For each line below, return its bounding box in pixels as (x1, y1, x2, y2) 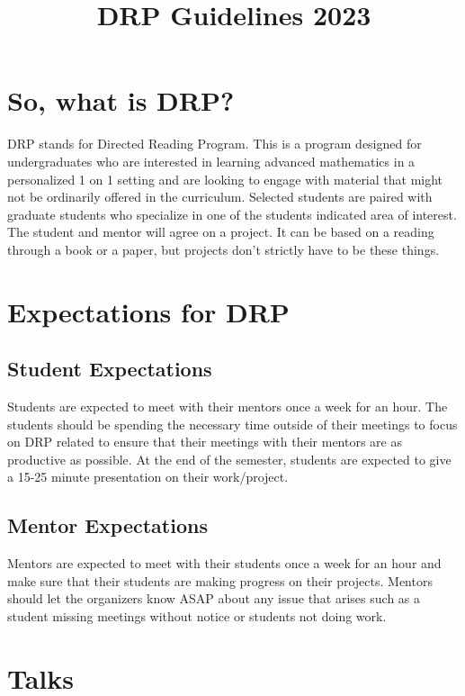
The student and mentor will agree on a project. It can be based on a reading (7, 222, 434, 241)
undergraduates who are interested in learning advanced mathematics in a (7, 151, 416, 170)
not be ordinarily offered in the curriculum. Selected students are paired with (7, 187, 433, 206)
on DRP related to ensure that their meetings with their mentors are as (7, 432, 402, 451)
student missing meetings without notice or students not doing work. (7, 607, 387, 625)
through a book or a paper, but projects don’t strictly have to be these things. (7, 240, 440, 258)
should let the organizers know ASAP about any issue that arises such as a (7, 589, 421, 608)
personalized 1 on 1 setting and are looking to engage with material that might (7, 169, 443, 188)
